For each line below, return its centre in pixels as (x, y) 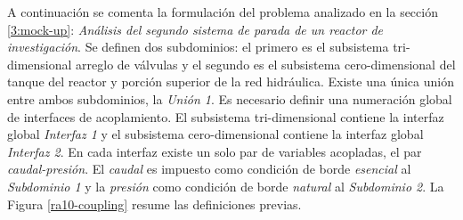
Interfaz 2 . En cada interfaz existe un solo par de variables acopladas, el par (215, 151)
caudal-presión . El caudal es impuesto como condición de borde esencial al (209, 169)
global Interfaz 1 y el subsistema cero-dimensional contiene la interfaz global (215, 134)
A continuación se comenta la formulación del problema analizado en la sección (223, 12)
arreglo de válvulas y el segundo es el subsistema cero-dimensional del (266, 64)
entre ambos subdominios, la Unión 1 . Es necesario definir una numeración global (230, 98)
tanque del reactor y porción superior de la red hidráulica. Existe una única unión (231, 81)
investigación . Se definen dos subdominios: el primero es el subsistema (198, 47)
